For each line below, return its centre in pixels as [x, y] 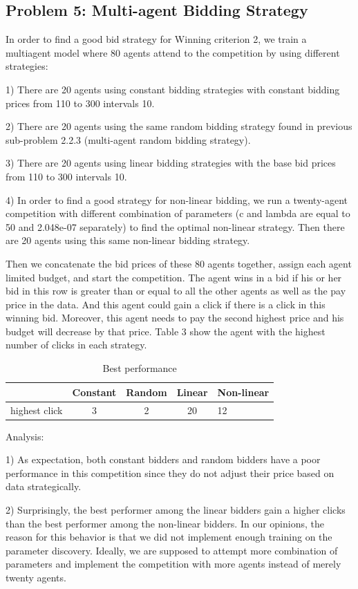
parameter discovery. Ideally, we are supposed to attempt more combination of [172, 550]
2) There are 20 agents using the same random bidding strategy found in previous [179, 126]
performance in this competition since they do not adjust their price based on [170, 473]
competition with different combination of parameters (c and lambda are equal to [178, 213]
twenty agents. [36, 577]
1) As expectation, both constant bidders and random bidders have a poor [163, 459]
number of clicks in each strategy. [76, 345]
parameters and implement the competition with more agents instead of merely [173, 564]
